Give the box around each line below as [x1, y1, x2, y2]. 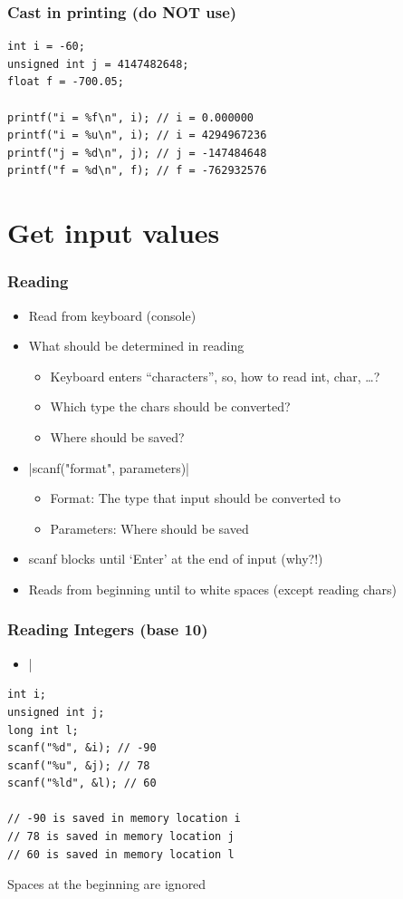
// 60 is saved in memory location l [7, 847, 235, 861]
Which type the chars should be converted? [50, 397, 291, 416]
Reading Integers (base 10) [7, 618, 208, 641]
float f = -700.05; [7, 75, 124, 89]
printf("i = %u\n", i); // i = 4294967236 [7, 129, 267, 142]
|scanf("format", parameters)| [28, 458, 189, 477]
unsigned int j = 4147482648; [7, 57, 189, 71]
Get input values [7, 214, 220, 251]
